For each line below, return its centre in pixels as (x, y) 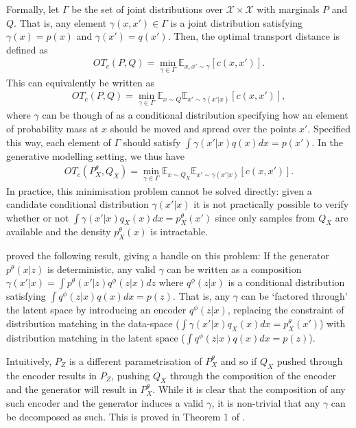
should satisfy (152, 142)
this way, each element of (59, 142)
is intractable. (179, 231)
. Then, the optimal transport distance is (254, 36)
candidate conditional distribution (78, 204)
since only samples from (265, 217)
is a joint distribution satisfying (236, 22)
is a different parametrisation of (135, 360)
